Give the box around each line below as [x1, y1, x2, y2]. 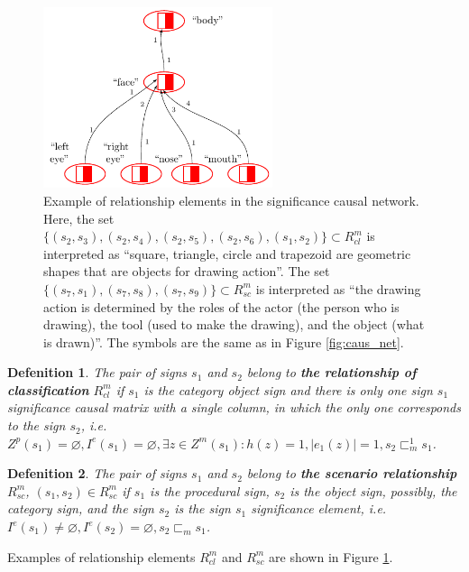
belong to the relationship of [246, 363, 417, 382]
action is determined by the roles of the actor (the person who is [43, 297, 400, 316]
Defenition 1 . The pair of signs [7, 363, 188, 382]
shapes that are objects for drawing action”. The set [43, 262, 330, 281]
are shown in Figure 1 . [269, 547, 393, 566]
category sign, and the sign [7, 499, 154, 518]
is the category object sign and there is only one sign [143, 380, 433, 399]
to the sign [7, 416, 66, 435]
